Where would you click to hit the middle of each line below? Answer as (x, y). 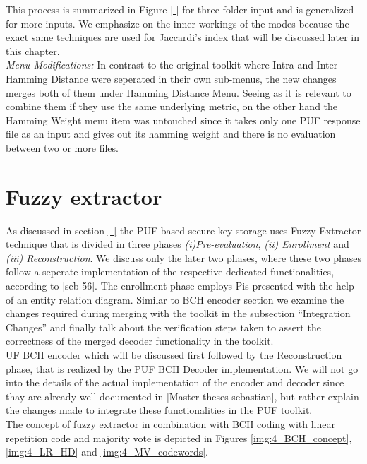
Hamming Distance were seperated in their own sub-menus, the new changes (171, 78)
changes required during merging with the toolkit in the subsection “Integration (178, 313)
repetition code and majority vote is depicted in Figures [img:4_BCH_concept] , (179, 438)
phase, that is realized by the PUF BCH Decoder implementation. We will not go (182, 368)
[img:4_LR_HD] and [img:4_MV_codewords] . (107, 452)
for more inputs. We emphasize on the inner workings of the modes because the (178, 23)
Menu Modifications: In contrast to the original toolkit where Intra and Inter (172, 65)
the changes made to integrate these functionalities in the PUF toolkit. (159, 410)
